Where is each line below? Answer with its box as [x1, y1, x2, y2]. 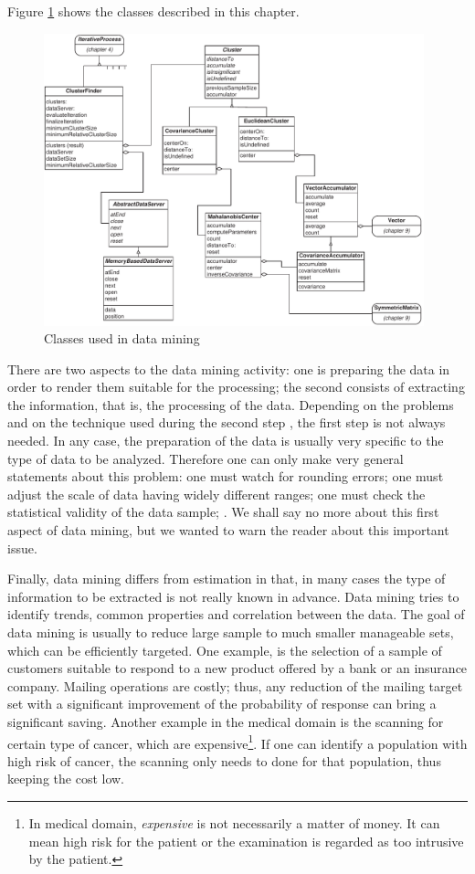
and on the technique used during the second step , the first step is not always [7, 413, 446, 432]
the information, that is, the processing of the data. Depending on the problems [7, 395, 454, 414]
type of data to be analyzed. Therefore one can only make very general [7, 448, 404, 468]
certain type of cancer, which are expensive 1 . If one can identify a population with [7, 731, 468, 753]
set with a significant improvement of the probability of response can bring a [7, 694, 437, 713]
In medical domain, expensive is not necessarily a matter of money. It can [28, 814, 440, 832]
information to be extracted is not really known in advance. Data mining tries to [7, 586, 459, 605]
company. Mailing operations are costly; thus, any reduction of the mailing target [7, 676, 463, 695]
